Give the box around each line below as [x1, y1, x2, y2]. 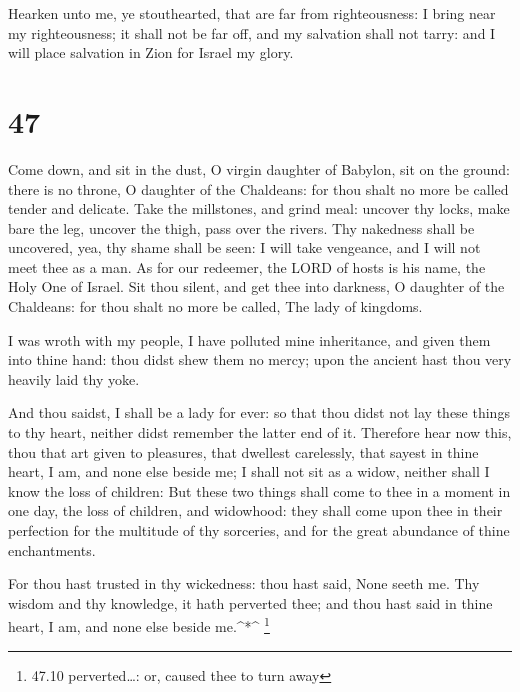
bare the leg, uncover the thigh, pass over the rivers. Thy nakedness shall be [8, 217, 475, 238]
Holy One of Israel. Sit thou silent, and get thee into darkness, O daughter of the [8, 276, 505, 297]
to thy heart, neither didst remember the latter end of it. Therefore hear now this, [8, 422, 512, 443]
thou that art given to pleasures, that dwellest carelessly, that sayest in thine [8, 441, 479, 462]
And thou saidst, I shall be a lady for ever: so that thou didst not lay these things [8, 402, 510, 423]
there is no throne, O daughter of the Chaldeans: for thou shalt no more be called [8, 178, 509, 199]
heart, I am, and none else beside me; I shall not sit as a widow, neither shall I [8, 461, 490, 482]
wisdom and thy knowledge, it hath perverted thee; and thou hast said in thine [8, 592, 493, 613]
